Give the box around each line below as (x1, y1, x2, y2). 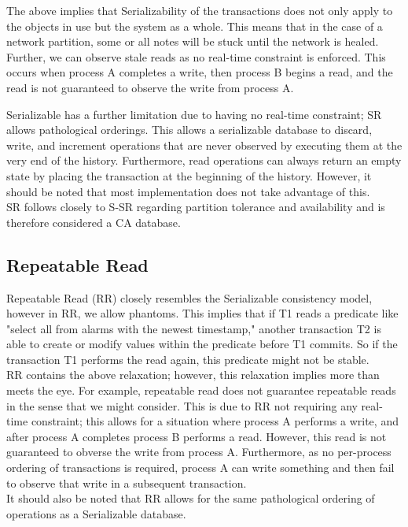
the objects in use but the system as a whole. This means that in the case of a (6, 17, 383, 34)
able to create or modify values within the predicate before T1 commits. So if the (6, 336, 398, 352)
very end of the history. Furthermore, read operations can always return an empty (6, 152, 402, 169)
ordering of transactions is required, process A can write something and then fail (6, 459, 395, 476)
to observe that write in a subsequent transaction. (6, 474, 247, 491)
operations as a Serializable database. (6, 505, 186, 521)
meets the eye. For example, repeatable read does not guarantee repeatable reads (6, 382, 396, 399)
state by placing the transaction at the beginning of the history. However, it (6, 167, 372, 184)
